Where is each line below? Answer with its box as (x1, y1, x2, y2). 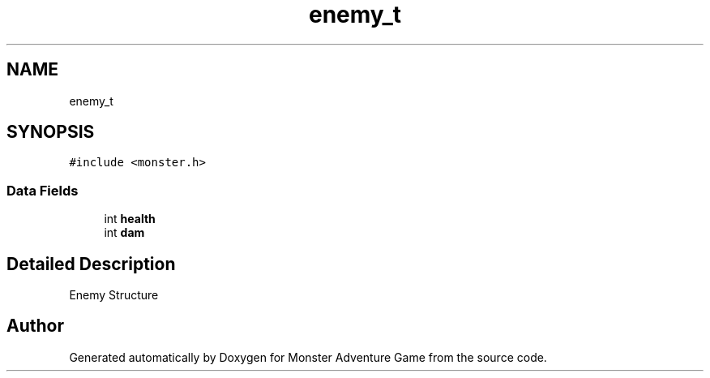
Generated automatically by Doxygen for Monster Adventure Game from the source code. (69, 350, 547, 364)
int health (104, 212, 156, 226)
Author (6, 316, 64, 337)
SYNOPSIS (6, 122, 95, 143)
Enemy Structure (69, 288, 159, 303)
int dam (104, 226, 145, 240)
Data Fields (6, 182, 79, 199)
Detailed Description (6, 253, 176, 274)
